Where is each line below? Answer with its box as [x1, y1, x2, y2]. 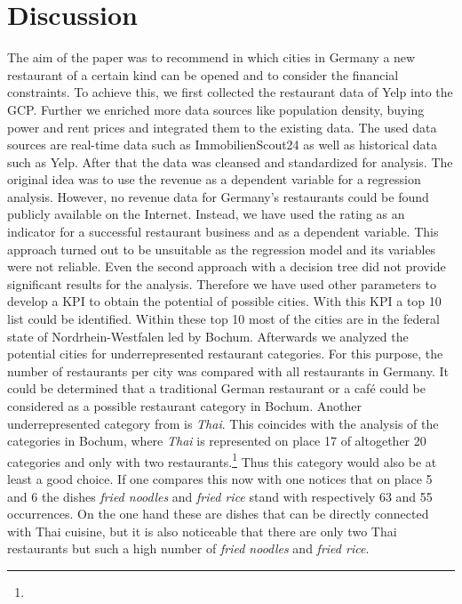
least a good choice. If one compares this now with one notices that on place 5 [7, 470, 433, 488]
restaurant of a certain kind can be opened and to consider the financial [7, 65, 399, 84]
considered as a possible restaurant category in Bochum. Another [7, 397, 362, 415]
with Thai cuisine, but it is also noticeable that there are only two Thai [7, 521, 397, 540]
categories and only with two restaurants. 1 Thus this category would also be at [7, 449, 437, 471]
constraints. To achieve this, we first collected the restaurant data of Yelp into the [7, 83, 453, 101]
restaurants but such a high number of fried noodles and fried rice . [7, 539, 370, 558]
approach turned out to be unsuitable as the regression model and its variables [7, 239, 436, 258]
